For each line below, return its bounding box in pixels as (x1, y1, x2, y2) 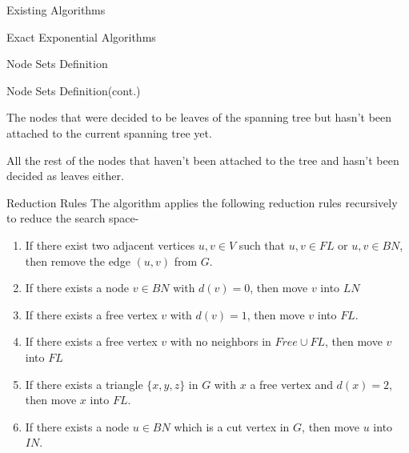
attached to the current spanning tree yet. (6, 124, 212, 141)
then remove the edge (25, 252, 130, 269)
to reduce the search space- (6, 210, 139, 226)
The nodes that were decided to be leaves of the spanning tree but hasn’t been (6, 109, 392, 126)
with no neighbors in (170, 333, 271, 350)
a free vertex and (250, 375, 333, 392)
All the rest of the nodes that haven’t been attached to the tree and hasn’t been (6, 151, 399, 168)
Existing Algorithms (6, 2, 106, 18)
